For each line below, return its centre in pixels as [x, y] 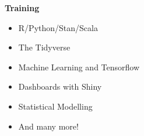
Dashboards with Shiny [60, 86]
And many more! [48, 126]
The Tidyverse [44, 47]
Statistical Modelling [55, 106]
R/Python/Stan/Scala [58, 27]
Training [22, 8]
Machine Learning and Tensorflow [79, 67]
